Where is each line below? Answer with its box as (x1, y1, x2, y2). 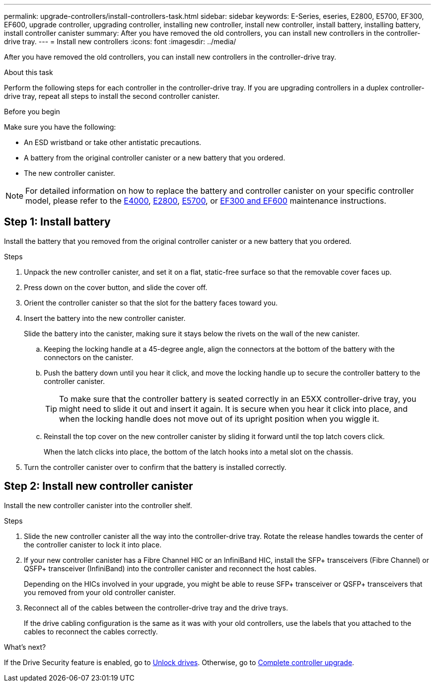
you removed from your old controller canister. (24, 588, 176, 597)
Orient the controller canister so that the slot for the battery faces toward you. (24, 298, 278, 307)
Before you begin (4, 107, 60, 116)
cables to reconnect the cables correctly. (24, 627, 158, 636)
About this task (4, 68, 53, 76)
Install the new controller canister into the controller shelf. (4, 501, 192, 510)
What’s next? (4, 642, 46, 651)
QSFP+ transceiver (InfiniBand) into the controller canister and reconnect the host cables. (24, 564, 317, 573)
